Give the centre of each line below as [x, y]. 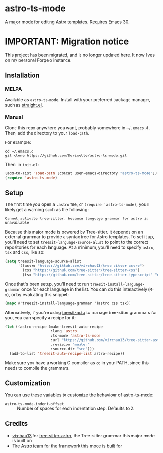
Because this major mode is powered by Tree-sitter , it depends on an [74, 232]
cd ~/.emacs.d [19, 151]
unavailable [17, 223]
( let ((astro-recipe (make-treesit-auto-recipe [54, 327]
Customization [28, 383]
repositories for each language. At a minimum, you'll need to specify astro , [80, 247]
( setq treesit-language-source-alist [43, 261]
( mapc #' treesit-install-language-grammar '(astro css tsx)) [68, 303]
